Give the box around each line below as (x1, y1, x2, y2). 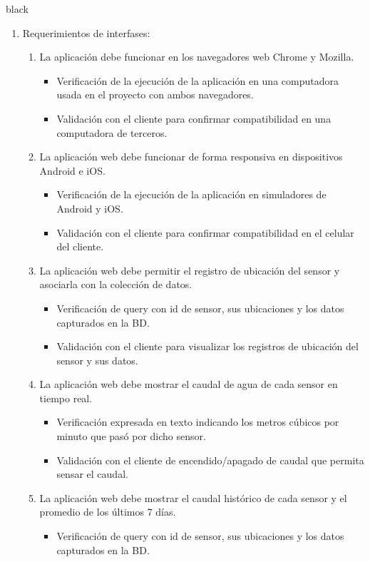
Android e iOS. (39, 163, 106, 178)
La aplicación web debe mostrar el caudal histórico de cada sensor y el (39, 490, 347, 505)
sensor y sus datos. (56, 352, 138, 367)
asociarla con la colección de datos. (39, 277, 192, 292)
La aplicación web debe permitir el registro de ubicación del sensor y (39, 262, 340, 277)
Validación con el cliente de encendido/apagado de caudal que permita (56, 452, 364, 467)
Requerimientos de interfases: (22, 25, 150, 40)
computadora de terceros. (56, 125, 168, 140)
